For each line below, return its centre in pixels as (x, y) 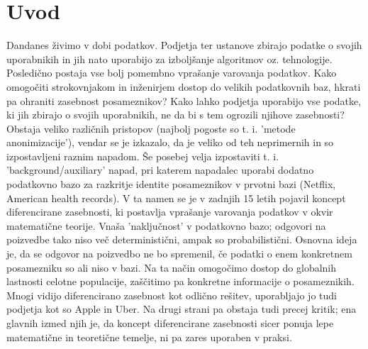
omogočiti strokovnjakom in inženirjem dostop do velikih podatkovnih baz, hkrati (184, 86)
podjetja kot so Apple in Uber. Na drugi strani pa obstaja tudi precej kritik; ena (182, 309)
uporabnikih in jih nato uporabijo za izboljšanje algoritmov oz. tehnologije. (169, 59)
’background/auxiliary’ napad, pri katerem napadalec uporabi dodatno (160, 170)
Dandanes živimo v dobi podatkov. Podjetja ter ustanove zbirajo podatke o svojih (184, 45)
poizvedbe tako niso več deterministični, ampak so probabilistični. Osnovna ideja (182, 239)
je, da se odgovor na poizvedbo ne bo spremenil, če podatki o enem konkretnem (179, 254)
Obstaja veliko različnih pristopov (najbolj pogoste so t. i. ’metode (151, 128)
